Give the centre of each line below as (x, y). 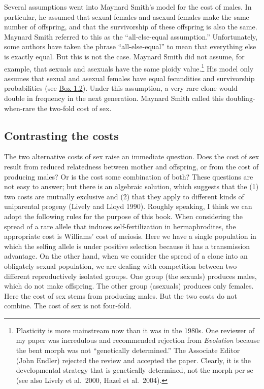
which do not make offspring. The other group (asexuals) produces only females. (129, 286)
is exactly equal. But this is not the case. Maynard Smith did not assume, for (124, 56)
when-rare (20, 108)
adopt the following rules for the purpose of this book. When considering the (123, 216)
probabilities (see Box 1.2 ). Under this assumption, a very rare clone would (121, 88)
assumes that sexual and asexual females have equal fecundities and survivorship (129, 78)
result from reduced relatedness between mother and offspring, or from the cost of (131, 166)
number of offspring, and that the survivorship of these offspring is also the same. (131, 27)
